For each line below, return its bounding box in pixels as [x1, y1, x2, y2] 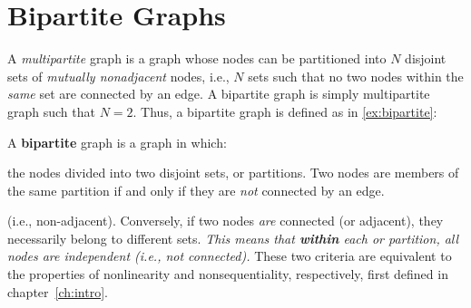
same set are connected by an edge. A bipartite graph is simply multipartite [7, 84, 430, 103]
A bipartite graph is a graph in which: [7, 132, 227, 151]
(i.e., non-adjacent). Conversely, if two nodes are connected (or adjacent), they [7, 211, 444, 230]
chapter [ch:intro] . [7, 282, 108, 301]
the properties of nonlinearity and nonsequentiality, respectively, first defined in [7, 265, 448, 284]
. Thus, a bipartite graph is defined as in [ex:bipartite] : [132, 101, 437, 120]
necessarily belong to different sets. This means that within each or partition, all [7, 228, 459, 247]
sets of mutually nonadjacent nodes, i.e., [7, 66, 230, 85]
